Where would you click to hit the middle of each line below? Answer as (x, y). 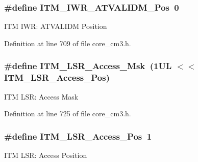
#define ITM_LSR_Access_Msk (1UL (88, 66)
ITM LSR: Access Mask (41, 96)
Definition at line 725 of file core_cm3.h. (68, 114)
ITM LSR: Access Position (46, 155)
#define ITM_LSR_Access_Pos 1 (78, 136)
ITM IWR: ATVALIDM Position (56, 26)
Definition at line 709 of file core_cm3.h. (68, 43)
